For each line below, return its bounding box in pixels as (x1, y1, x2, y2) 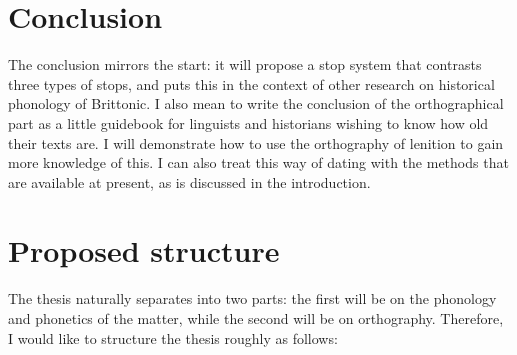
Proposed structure (8, 230, 280, 271)
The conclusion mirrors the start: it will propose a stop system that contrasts (8, 54, 482, 75)
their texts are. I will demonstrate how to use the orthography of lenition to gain (8, 132, 504, 153)
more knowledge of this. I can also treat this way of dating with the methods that (8, 152, 509, 173)
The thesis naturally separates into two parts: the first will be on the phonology (8, 288, 497, 309)
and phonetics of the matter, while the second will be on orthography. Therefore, (8, 308, 504, 328)
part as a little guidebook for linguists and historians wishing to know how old (8, 112, 489, 133)
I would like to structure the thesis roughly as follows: (8, 327, 338, 348)
